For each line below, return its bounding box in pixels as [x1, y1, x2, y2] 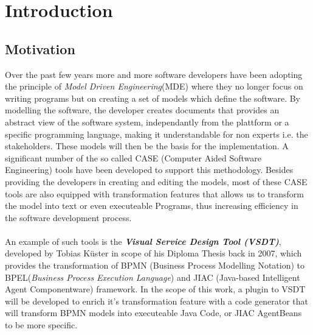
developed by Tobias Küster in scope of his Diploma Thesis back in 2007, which [5, 247, 302, 259]
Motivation [5, 39, 75, 58]
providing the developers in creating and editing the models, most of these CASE [5, 175, 308, 188]
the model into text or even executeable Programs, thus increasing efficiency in [5, 199, 298, 212]
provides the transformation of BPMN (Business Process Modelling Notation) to [5, 259, 305, 272]
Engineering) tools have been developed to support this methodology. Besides [5, 163, 294, 176]
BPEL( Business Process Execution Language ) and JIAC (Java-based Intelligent [5, 270, 300, 283]
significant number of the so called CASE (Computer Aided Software [5, 151, 262, 164]
